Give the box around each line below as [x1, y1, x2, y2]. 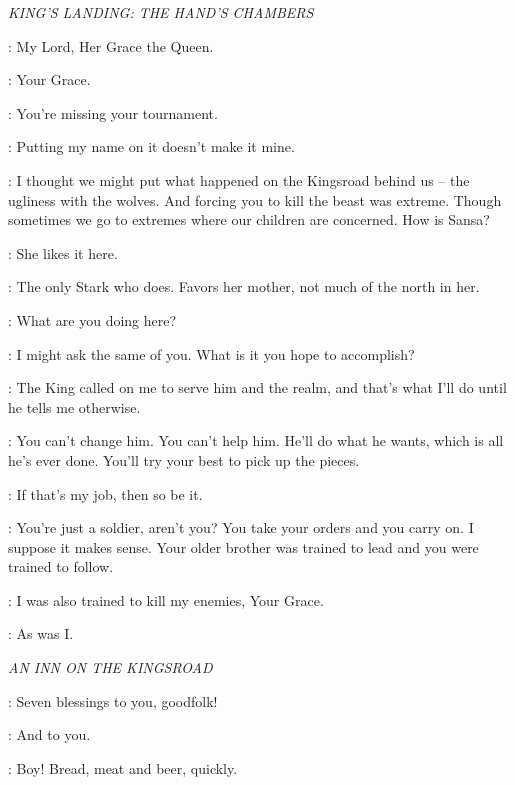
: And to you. [8, 724, 91, 745]
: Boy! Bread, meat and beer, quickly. [8, 757, 238, 778]
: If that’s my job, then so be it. [8, 483, 203, 504]
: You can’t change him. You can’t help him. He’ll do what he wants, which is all [8, 430, 504, 451]
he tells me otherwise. [8, 396, 141, 417]
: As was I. [8, 623, 74, 644]
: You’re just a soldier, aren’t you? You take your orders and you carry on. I [8, 517, 474, 538]
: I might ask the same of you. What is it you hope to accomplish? [8, 343, 415, 364]
